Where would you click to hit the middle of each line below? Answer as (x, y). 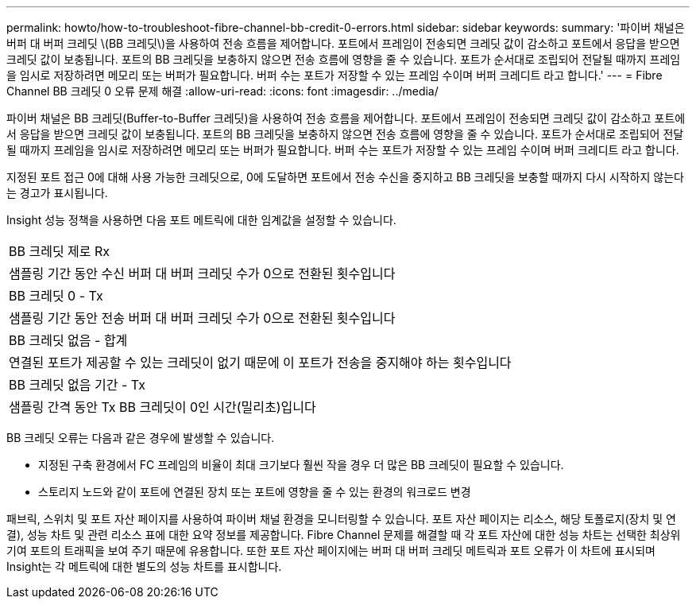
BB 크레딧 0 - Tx (56, 296)
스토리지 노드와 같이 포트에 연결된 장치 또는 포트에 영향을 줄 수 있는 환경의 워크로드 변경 (255, 492)
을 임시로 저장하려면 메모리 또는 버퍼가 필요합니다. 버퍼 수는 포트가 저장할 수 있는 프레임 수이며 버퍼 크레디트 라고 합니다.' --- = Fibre (334, 75)
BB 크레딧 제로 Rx (60, 251)
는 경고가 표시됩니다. (57, 193)
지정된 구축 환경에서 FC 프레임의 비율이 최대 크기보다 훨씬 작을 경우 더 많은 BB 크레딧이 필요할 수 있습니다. (301, 465)
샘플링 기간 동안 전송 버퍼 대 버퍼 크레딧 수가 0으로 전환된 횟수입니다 (202, 318)
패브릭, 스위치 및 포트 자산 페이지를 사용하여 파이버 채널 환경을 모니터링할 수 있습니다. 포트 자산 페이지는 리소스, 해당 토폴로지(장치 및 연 (341, 519)
